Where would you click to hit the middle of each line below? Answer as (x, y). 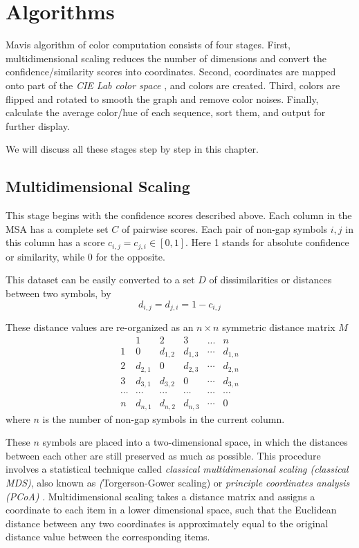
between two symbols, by (58, 293)
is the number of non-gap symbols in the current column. (164, 418)
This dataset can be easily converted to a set (100, 280)
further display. (38, 125)
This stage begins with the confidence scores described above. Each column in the (179, 215)
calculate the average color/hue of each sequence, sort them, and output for (166, 112)
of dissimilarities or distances (270, 280)
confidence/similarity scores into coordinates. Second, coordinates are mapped (171, 72)
